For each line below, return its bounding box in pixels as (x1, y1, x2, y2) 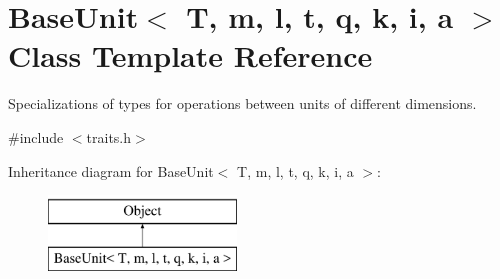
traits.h (86, 126, 132, 147)
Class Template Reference (8, 35, 373, 76)
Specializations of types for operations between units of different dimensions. (8, 93, 477, 114)
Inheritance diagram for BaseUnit (8, 160, 214, 181)
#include (8, 126, 64, 147)
